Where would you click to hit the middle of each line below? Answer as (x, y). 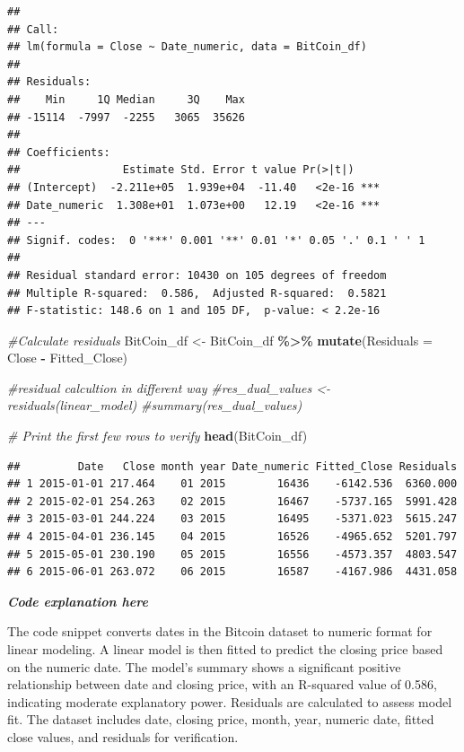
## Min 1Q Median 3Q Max (126, 99)
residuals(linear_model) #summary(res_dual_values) (155, 405)
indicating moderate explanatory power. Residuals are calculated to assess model (230, 701)
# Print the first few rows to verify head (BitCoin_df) (158, 436)
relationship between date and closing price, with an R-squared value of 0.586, (222, 684)
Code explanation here (78, 601)
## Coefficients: (59, 152)
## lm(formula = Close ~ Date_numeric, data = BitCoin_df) (187, 47)
